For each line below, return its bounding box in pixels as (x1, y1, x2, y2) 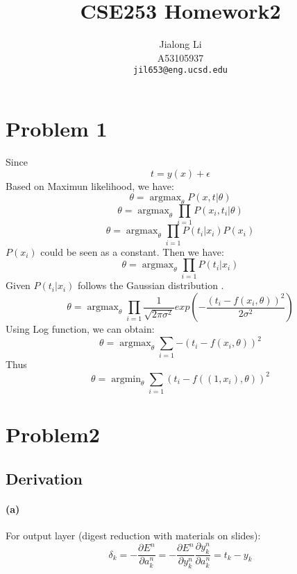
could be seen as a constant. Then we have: (40, 244, 224, 259)
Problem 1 (6, 114, 108, 142)
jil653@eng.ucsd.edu (133, 65, 228, 76)
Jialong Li (159, 37, 202, 51)
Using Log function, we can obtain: (6, 322, 155, 336)
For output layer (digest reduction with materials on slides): (6, 528, 261, 542)
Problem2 (6, 420, 100, 449)
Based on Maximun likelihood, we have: (6, 178, 174, 193)
